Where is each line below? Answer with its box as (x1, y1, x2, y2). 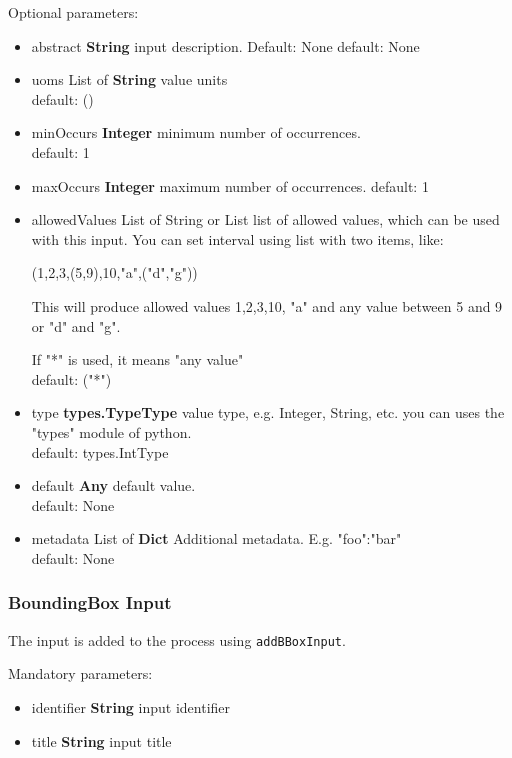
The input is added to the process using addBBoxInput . (8, 629, 346, 650)
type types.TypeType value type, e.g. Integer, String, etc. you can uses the (31, 402, 505, 423)
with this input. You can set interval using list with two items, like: (31, 228, 444, 249)
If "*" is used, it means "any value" (31, 349, 244, 370)
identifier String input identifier (31, 696, 231, 717)
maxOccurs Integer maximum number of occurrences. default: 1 (31, 175, 429, 196)
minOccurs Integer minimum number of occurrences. (31, 122, 361, 143)
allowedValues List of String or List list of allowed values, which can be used (31, 209, 500, 230)
